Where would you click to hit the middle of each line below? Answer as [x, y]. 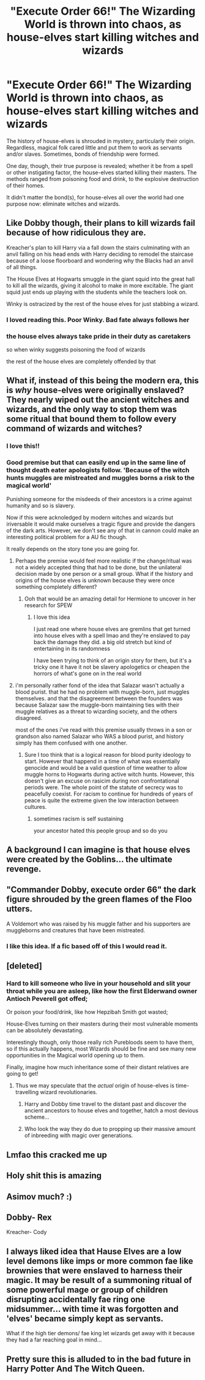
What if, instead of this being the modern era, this [102, 381]
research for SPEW [48, 605]
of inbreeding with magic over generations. [79, 1135]
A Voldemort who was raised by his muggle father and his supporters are [99, 924]
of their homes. [25, 185]
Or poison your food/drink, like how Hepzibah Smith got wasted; [87, 1012]
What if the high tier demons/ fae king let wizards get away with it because [101, 1333]
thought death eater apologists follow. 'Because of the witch [98, 470]
